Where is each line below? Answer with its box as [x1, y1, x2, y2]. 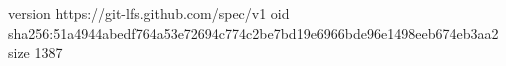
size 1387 [8, 42, 63, 63]
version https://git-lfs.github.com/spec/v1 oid [8, 3, 290, 23]
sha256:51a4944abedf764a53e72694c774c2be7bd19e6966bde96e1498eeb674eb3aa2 [8, 22, 499, 43]
